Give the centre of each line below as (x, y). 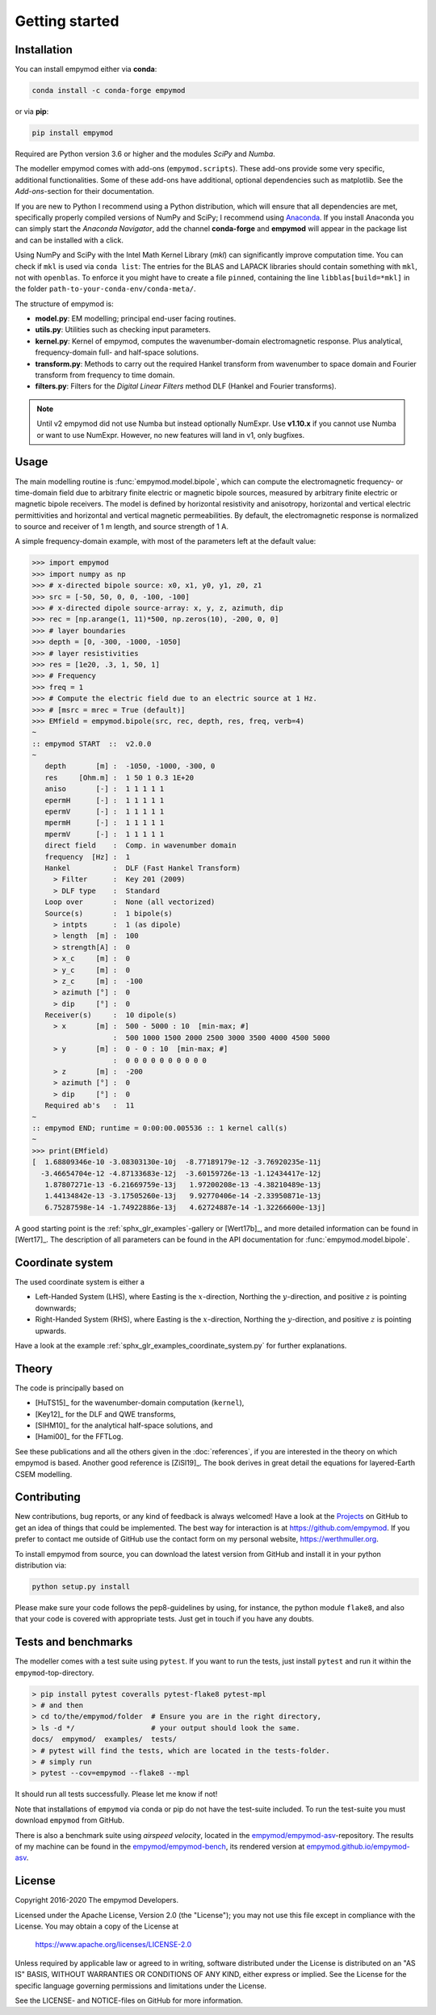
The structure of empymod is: (65, 304)
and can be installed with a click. (69, 240)
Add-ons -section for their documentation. (85, 191)
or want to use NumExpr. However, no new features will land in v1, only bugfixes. (171, 435)
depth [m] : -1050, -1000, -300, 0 (130, 766)
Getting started (67, 21)
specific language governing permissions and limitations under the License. (140, 1986)
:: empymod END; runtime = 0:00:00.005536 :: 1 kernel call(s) (160, 1128)
